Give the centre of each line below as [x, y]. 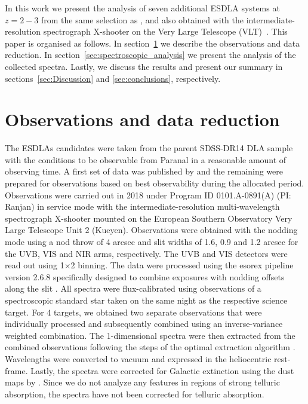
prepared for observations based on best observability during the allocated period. [155, 183]
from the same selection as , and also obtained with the [142, 19]
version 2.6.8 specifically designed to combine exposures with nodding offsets [145, 276]
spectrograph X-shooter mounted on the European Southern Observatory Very [149, 218]
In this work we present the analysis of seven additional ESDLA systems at [142, 8]
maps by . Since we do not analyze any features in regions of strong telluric [142, 382]
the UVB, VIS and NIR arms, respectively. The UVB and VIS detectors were [146, 253]
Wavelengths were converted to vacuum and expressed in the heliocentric [138, 358]
